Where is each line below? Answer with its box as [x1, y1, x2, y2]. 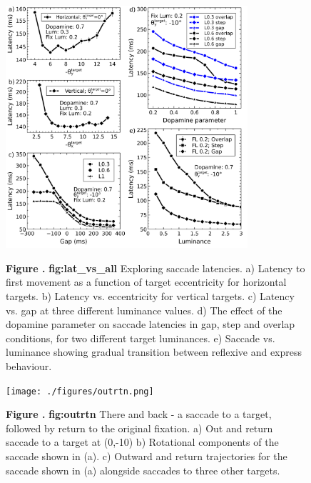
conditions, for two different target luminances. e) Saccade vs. [6, 330, 275, 345]
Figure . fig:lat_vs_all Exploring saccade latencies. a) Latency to [6, 260, 305, 275]
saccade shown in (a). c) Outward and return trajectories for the [6, 448, 287, 463]
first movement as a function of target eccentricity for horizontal [6, 274, 287, 289]
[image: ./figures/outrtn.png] [6, 386, 154, 397]
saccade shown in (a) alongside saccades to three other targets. [6, 462, 280, 477]
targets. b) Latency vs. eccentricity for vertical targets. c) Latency [6, 288, 295, 303]
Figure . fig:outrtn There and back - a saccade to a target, [6, 407, 272, 422]
